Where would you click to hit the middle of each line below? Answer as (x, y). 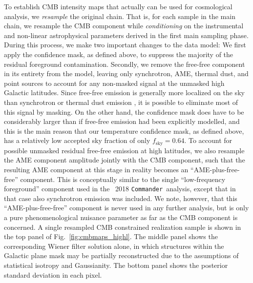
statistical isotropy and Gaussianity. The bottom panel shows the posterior (116, 265)
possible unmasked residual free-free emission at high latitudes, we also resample (124, 150)
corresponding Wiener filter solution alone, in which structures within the (114, 246)
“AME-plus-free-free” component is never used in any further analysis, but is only (126, 208)
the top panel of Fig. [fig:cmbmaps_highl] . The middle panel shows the (111, 236)
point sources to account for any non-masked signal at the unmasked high (114, 83)
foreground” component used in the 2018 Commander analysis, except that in (120, 189)
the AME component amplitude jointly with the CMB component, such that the (125, 160)
